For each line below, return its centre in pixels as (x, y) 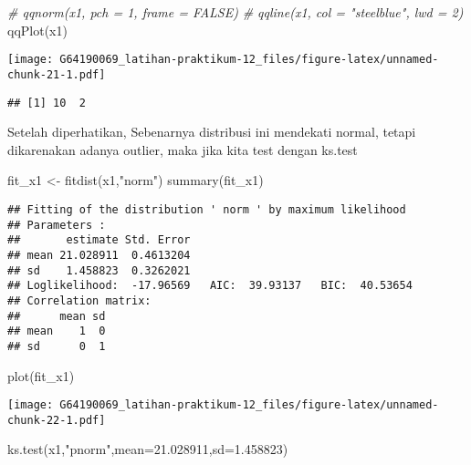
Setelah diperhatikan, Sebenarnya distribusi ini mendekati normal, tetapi (212, 132)
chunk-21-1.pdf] (57, 74)
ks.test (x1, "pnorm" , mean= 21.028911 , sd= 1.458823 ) (148, 449)
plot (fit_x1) (41, 375)
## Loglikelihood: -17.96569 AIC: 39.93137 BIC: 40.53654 (210, 286)
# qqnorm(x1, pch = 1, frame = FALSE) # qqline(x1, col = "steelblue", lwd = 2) (235, 12)
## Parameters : (57, 225)
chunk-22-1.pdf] (57, 420)
